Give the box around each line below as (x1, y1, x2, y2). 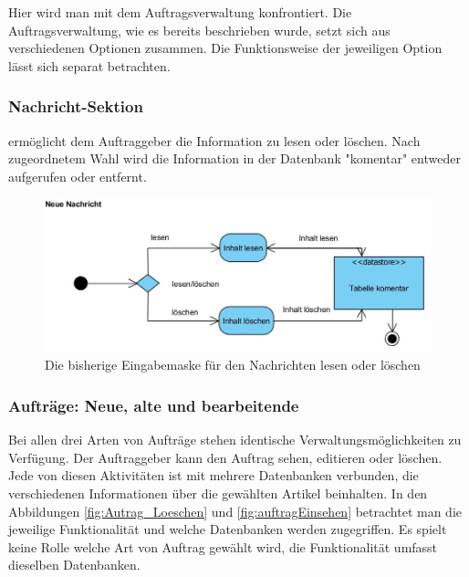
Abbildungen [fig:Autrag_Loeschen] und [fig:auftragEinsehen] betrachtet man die (8, 501, 463, 520)
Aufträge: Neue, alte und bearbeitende (8, 393, 299, 416)
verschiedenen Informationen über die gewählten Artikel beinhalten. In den (8, 483, 428, 502)
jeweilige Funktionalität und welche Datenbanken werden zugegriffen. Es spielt (8, 519, 447, 539)
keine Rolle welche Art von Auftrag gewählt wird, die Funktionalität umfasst (8, 537, 438, 556)
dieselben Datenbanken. (8, 555, 141, 574)
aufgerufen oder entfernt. (8, 166, 147, 185)
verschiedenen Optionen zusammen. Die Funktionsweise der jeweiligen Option (8, 38, 443, 58)
